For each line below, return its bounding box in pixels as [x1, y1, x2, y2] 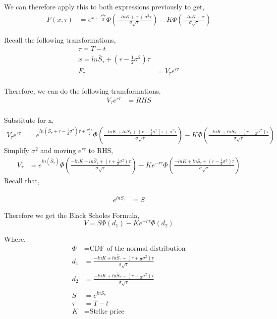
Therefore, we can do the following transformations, [4, 86, 161, 96]
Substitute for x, [4, 115, 54, 125]
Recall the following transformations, [4, 34, 116, 45]
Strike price [89, 308, 125, 315]
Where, [4, 234, 26, 244]
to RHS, [88, 145, 113, 155]
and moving [40, 145, 76, 155]
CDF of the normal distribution [89, 245, 186, 252]
